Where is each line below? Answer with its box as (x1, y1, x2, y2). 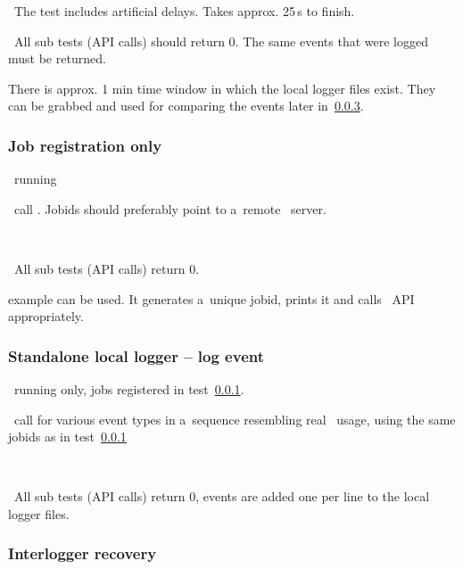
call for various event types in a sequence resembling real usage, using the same (13, 409, 456, 428)
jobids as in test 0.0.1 (8, 427, 127, 446)
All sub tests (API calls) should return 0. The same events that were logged (13, 31, 428, 50)
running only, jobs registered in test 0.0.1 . (13, 379, 244, 398)
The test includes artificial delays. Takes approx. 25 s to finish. (13, 2, 355, 20)
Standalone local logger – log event (8, 344, 265, 367)
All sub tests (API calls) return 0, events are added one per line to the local (13, 487, 430, 506)
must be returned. (8, 49, 106, 68)
